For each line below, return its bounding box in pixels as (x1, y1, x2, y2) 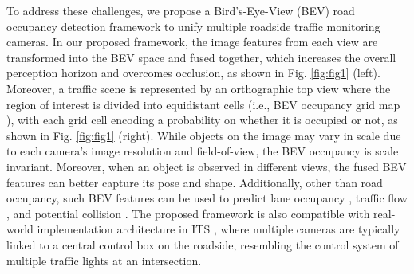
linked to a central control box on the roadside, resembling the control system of (6, 236, 399, 252)
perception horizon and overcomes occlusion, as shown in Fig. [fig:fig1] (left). (6, 65, 380, 81)
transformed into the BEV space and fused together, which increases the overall (6, 49, 396, 65)
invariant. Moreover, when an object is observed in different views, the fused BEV (6, 158, 407, 174)
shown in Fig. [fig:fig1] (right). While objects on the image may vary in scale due (6, 127, 401, 143)
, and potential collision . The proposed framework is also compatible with (6, 205, 370, 221)
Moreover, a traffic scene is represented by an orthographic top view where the (6, 80, 391, 96)
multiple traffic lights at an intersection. (6, 252, 202, 268)
